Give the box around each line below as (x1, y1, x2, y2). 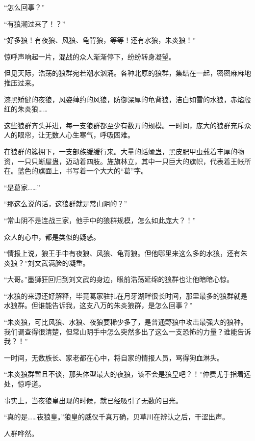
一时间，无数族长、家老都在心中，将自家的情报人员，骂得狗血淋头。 (4, 352, 224, 362)
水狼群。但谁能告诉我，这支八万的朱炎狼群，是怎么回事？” (4, 300, 193, 310)
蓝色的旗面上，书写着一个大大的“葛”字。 (17, 165, 148, 176)
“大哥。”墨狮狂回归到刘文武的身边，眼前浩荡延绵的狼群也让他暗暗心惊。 (4, 274, 234, 284)
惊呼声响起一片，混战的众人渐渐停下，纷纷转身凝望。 (4, 51, 176, 61)
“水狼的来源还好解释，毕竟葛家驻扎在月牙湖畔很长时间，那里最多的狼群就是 (4, 290, 248, 301)
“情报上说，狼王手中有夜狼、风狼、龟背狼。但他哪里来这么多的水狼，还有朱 (4, 248, 248, 258)
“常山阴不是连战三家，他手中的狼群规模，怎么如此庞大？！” (4, 215, 196, 225)
